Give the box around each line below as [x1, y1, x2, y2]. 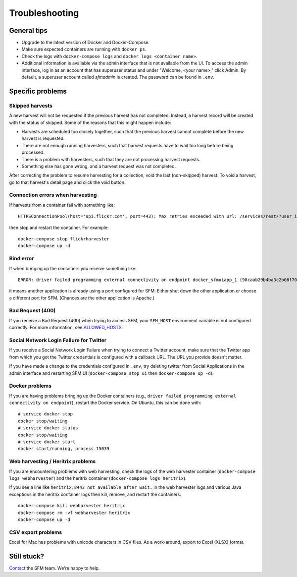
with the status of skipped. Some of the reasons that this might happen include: [9, 119, 171, 125]
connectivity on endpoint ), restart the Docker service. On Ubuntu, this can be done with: [9, 400, 201, 406]
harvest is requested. [21, 135, 65, 141]
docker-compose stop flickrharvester [18, 236, 110, 241]
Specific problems [9, 87, 67, 95]
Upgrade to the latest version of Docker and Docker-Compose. [21, 40, 150, 46]
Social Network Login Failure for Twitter [9, 337, 107, 344]
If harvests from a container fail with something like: [9, 202, 115, 208]
